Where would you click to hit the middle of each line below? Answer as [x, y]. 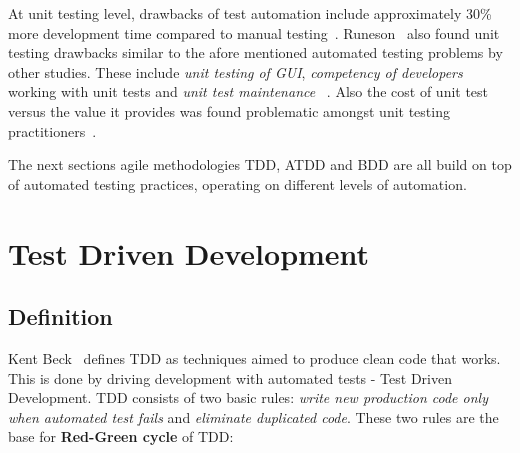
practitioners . [52, 130]
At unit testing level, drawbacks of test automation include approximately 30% [250, 13]
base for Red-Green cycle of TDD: [121, 436]
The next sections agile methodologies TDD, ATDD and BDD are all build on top [260, 164]
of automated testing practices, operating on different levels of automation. [237, 183]
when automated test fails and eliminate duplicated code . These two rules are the [253, 416]
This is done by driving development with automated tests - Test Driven [230, 377]
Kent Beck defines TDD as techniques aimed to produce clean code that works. [254, 357]
